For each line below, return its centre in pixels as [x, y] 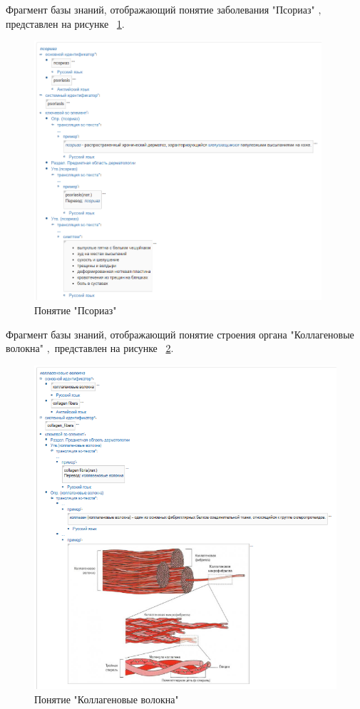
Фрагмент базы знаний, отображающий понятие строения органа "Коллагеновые [180, 334]
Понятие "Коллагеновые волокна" [107, 699]
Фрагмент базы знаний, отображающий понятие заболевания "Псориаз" [160, 9]
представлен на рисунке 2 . [114, 348]
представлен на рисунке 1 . [65, 23]
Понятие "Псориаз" [76, 310]
